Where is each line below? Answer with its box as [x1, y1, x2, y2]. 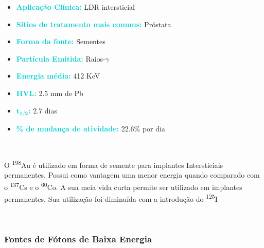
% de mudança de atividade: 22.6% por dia [16, 123, 165, 134]
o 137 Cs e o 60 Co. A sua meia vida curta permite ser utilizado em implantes [4, 180, 242, 192]
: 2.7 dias [28, 105, 57, 116]
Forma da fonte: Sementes [16, 36, 105, 47]
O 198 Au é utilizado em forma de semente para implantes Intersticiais [4, 158, 223, 170]
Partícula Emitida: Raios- [16, 53, 105, 64]
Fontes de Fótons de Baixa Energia [4, 233, 152, 245]
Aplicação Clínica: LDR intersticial [16, 2, 135, 12]
